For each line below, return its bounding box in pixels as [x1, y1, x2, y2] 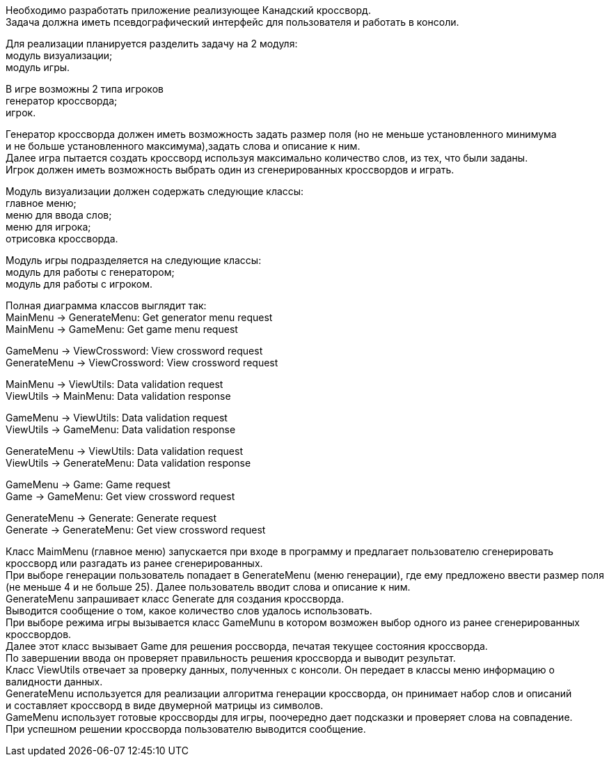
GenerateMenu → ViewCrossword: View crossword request [6, 357, 278, 368]
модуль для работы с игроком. [6, 278, 153, 290]
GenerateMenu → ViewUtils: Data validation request [6, 445, 243, 457]
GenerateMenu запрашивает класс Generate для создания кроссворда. [6, 593, 345, 605]
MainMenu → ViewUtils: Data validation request [6, 378, 223, 390]
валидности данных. [6, 676, 103, 687]
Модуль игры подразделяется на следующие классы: [6, 254, 262, 266]
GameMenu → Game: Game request [6, 479, 171, 490]
